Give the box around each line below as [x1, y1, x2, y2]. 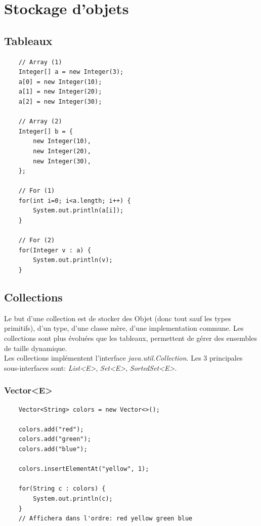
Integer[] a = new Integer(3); [18, 68, 124, 76]
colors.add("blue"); [18, 446, 88, 453]
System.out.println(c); [33, 495, 113, 502]
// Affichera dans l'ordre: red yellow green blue [18, 515, 193, 522]
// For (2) [18, 237, 55, 244]
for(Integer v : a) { [18, 246, 91, 254]
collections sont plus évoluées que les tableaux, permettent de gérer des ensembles [4, 333, 257, 343]
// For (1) [18, 187, 55, 195]
